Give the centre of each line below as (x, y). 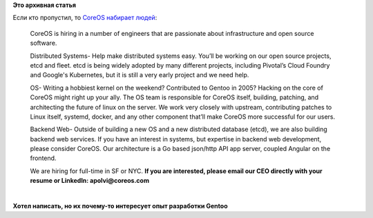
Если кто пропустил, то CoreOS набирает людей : (85, 18)
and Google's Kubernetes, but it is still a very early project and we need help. (140, 75)
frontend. (43, 158)
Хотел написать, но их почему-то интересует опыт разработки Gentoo (120, 206)
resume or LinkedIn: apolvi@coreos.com (90, 181)
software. (44, 43)
